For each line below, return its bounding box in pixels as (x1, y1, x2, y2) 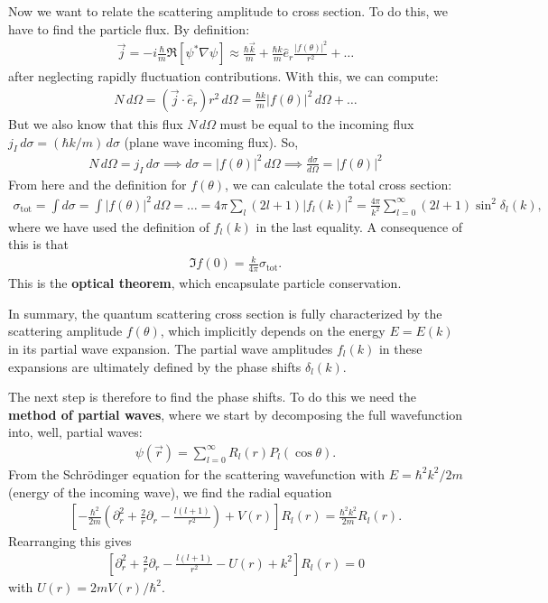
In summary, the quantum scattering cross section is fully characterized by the (8, 303, 442, 322)
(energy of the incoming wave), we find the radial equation (8, 482, 332, 501)
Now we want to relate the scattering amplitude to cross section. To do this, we (8, 2, 448, 20)
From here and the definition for (8, 174, 187, 193)
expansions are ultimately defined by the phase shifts (8, 357, 302, 376)
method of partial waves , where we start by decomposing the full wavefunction (8, 404, 463, 423)
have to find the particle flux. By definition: (8, 19, 250, 38)
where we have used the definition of (8, 217, 209, 236)
